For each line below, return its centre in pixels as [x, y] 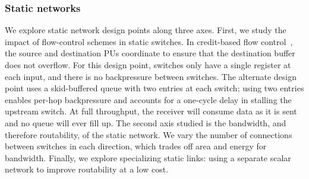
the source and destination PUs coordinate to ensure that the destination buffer [150, 53]
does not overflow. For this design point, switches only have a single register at [148, 65]
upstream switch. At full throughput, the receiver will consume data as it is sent [151, 111]
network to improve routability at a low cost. [87, 169]
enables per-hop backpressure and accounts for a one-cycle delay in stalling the [148, 99]
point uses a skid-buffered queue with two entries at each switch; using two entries [154, 88]
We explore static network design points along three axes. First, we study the [146, 30]
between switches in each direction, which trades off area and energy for [136, 146]
